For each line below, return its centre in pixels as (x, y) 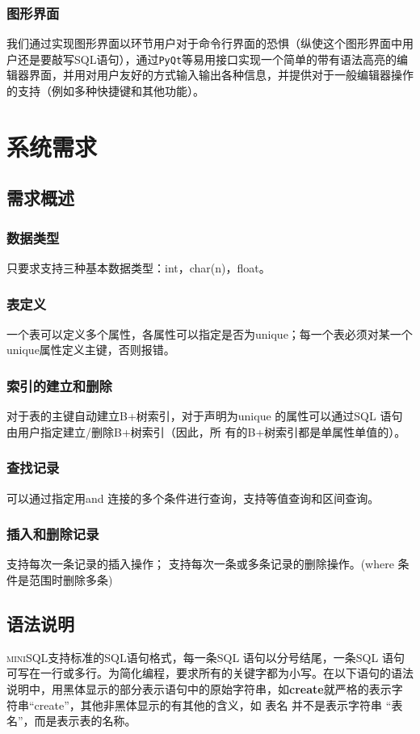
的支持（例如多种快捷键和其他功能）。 (105, 91)
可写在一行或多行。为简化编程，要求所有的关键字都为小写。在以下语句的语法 (210, 673)
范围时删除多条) (71, 580)
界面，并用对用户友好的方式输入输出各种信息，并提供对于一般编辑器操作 (221, 75)
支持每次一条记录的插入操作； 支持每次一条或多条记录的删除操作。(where (200, 564)
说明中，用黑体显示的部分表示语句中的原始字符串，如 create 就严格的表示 (199, 689)
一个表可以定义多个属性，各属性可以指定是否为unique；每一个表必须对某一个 (210, 333)
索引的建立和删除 (59, 385)
